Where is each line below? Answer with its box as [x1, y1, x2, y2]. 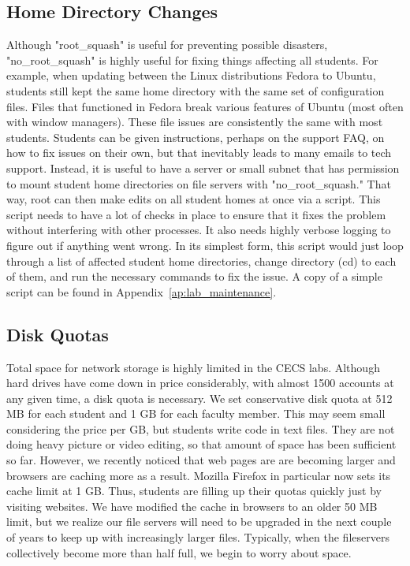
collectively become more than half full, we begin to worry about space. [6, 544, 352, 560]
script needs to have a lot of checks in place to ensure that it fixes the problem [6, 206, 386, 222]
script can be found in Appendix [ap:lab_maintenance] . [6, 283, 277, 300]
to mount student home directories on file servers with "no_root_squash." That [6, 175, 391, 192]
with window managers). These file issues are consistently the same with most [6, 114, 383, 130]
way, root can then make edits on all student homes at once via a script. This [6, 191, 381, 207]
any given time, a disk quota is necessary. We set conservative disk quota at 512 [6, 389, 393, 406]
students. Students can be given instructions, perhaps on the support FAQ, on [6, 128, 385, 145]
